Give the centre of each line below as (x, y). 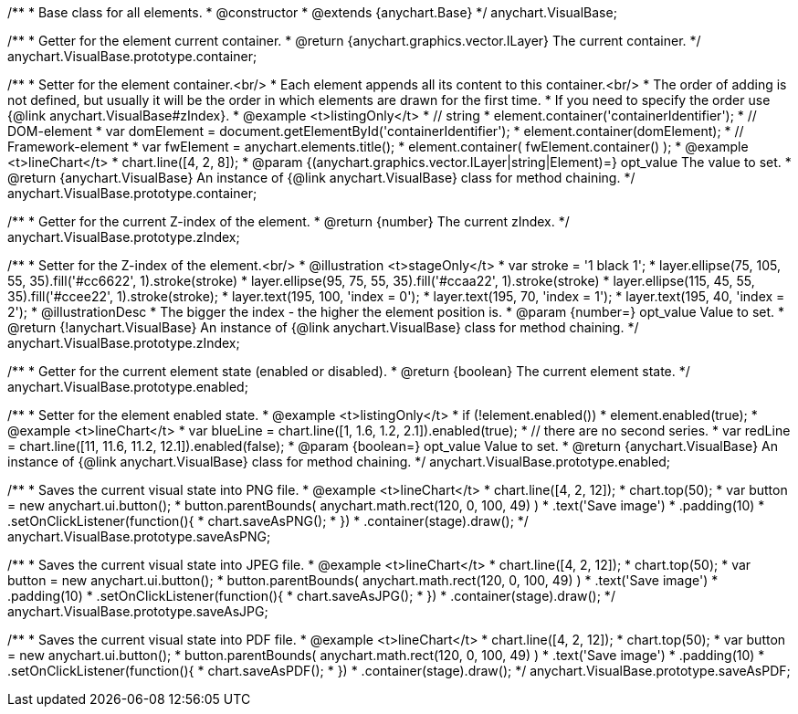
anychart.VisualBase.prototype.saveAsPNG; (139, 536)
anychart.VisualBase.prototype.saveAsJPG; (138, 611)
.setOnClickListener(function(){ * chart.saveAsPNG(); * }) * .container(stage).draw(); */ (268, 521)
